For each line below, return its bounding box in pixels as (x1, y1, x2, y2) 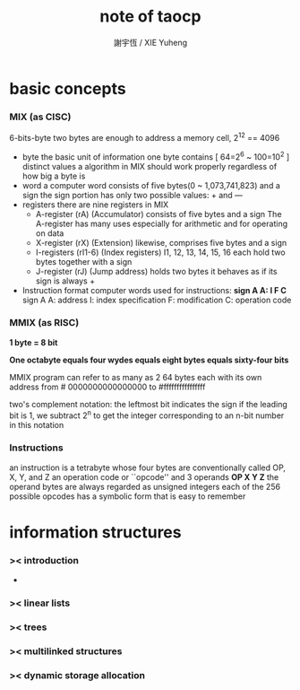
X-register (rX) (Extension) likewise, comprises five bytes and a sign (35, 237, 287, 248)
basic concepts (9, 78, 127, 99)
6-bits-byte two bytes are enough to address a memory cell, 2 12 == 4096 (9, 131, 280, 143)
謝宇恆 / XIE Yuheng (113, 37, 188, 48)
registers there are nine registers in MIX (21, 199, 169, 210)
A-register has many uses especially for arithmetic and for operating (35, 218, 288, 229)
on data (35, 227, 64, 239)
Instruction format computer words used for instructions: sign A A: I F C (21, 284, 287, 295)
